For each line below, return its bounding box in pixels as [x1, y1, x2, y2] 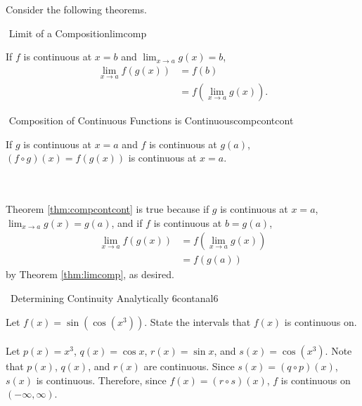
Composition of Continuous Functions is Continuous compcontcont [8, 113, 294, 128]
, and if [111, 215, 143, 230]
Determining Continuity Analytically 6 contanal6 [10, 291, 219, 306]
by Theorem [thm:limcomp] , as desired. [6, 267, 174, 282]
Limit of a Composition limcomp [8, 25, 147, 40]
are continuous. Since [143, 359, 235, 374]
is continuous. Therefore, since [36, 372, 167, 387]
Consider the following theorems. [6, 2, 147, 17]
